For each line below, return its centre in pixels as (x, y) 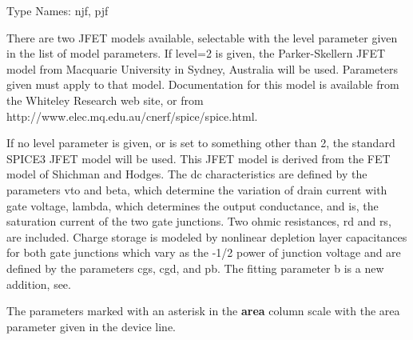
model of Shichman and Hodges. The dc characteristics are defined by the (187, 174)
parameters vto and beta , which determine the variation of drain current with (197, 189)
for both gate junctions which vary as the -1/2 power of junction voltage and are (204, 252)
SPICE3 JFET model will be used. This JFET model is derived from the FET (199, 158)
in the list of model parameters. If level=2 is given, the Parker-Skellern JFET (196, 53)
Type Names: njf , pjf (58, 10)
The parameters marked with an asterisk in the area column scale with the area (203, 311)
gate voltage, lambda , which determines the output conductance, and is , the (193, 205)
